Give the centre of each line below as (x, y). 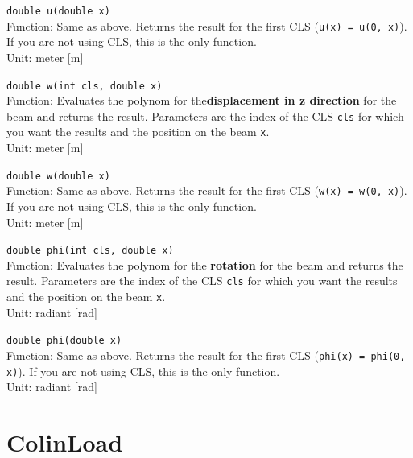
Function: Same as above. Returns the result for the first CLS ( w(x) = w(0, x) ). (207, 190)
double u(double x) (58, 11)
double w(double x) (58, 176)
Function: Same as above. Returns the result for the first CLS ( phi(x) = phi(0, (206, 355)
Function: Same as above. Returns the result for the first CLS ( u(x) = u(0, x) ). (207, 25)
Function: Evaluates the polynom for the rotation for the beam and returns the (205, 264)
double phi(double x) (64, 341)
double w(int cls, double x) (85, 86)
